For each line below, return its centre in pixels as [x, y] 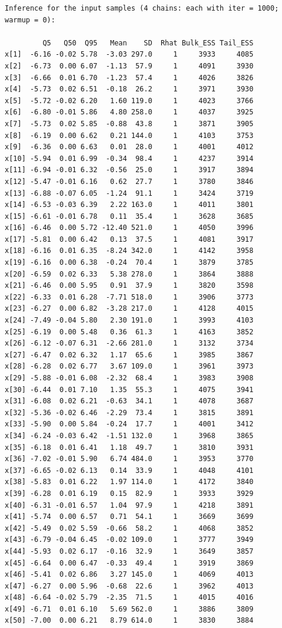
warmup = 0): [30, 20]
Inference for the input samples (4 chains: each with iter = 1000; [142, 8]
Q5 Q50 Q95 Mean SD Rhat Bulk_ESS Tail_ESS [148, 43]
